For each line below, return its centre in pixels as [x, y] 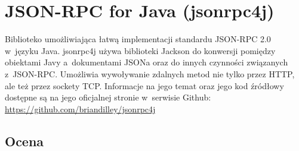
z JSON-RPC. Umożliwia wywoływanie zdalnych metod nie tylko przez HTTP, [150, 73]
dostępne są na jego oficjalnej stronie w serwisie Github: [108, 97]
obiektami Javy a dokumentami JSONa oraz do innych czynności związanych [147, 62]
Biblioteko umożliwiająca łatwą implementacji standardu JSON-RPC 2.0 [138, 39]
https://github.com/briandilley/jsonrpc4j [80, 108]
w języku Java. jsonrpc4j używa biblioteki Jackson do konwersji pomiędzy [140, 50]
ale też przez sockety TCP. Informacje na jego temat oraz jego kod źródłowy [144, 85]
